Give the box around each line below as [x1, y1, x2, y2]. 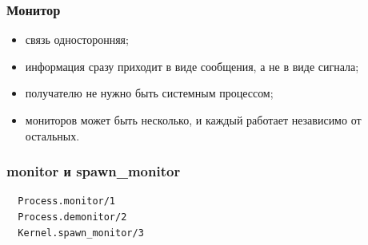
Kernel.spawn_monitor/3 [18, 227, 144, 239]
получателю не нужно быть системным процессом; [25, 85, 274, 101]
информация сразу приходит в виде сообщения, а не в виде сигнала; [25, 57, 359, 74]
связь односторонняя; [25, 31, 129, 48]
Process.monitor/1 [18, 196, 116, 207]
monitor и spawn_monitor [6, 161, 181, 181]
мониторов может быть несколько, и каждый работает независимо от [25, 112, 362, 128]
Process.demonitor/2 [18, 211, 127, 223]
